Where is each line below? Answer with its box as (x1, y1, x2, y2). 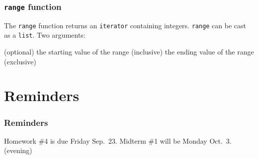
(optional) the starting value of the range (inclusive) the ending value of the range (4, 47, 254, 57)
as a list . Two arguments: (4, 30, 86, 40)
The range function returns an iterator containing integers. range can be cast (4, 20, 247, 30)
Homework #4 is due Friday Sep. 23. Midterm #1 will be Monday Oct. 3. (4, 135, 232, 146)
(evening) (4, 145, 32, 156)
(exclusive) (4, 56, 37, 66)
